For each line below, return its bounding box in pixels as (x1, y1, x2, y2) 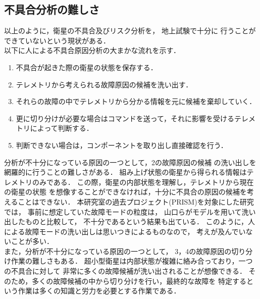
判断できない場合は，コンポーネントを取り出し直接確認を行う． (16, 139, 228, 150)
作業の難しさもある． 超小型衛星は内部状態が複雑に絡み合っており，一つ (11, 256, 253, 266)
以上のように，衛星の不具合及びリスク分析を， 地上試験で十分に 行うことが (4, 25, 256, 36)
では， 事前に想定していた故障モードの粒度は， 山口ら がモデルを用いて (4, 206, 242, 217)
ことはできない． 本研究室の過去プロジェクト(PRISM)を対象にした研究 (18, 196, 254, 207)
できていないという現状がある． (4, 35, 110, 45)
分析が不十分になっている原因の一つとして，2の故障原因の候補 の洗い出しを (4, 157, 256, 167)
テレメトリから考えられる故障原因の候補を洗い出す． (16, 79, 193, 89)
